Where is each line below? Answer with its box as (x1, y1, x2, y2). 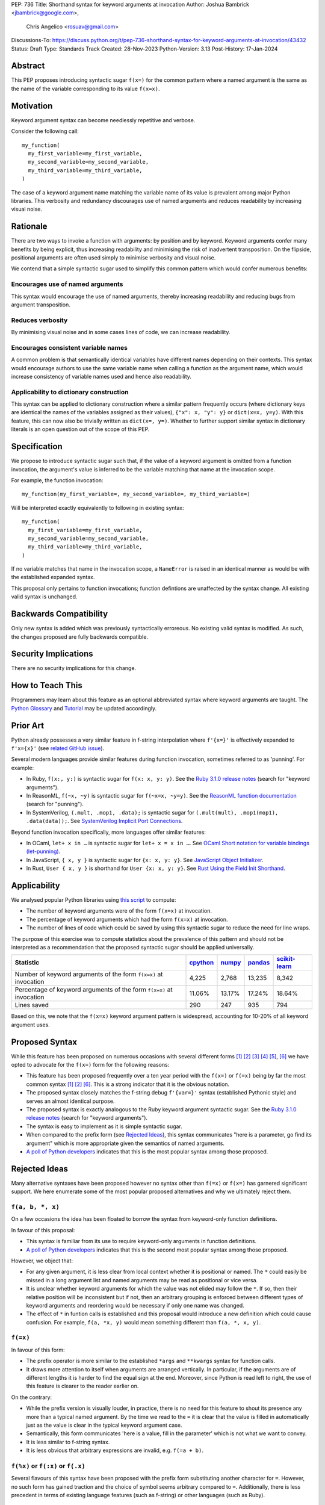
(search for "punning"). (26, 801, 84, 808)
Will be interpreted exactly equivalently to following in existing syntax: (11, 504, 185, 511)
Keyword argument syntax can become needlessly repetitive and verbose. (11, 116, 196, 123)
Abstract (11, 61, 45, 71)
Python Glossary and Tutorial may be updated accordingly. (11, 704, 157, 712)
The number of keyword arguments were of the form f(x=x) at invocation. (26, 907, 212, 914)
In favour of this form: (11, 1346, 66, 1353)
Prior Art (11, 720, 45, 731)
